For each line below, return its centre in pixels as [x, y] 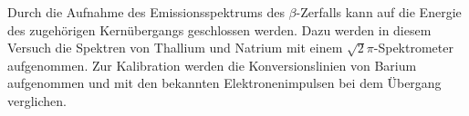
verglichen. [37, 100]
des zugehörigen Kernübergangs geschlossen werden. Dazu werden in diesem [219, 29]
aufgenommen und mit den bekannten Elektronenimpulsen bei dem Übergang [224, 83]
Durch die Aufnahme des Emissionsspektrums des [146, 12]
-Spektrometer [413, 48]
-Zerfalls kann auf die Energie [379, 12]
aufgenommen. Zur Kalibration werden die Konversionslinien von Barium [212, 65]
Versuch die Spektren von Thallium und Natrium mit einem [175, 48]
